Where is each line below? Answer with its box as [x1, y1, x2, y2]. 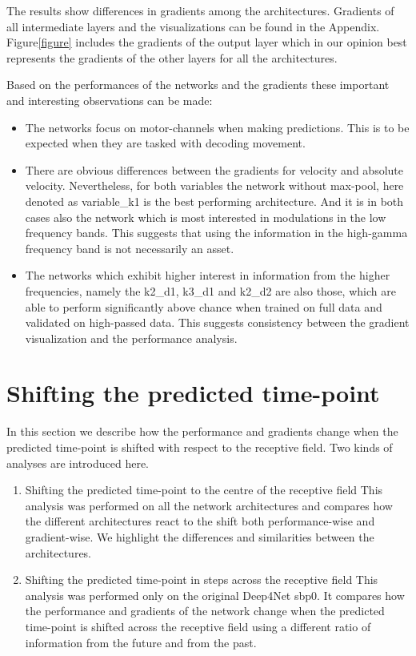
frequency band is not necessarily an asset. [25, 239, 234, 256]
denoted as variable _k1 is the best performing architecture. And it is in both [25, 192, 404, 209]
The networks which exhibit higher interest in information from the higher [25, 267, 390, 284]
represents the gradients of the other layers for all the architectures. [6, 49, 338, 66]
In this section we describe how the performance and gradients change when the [6, 423, 398, 440]
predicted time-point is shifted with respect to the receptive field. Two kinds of [6, 439, 393, 455]
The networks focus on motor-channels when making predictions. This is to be [25, 119, 410, 135]
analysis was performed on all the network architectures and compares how [25, 497, 393, 513]
